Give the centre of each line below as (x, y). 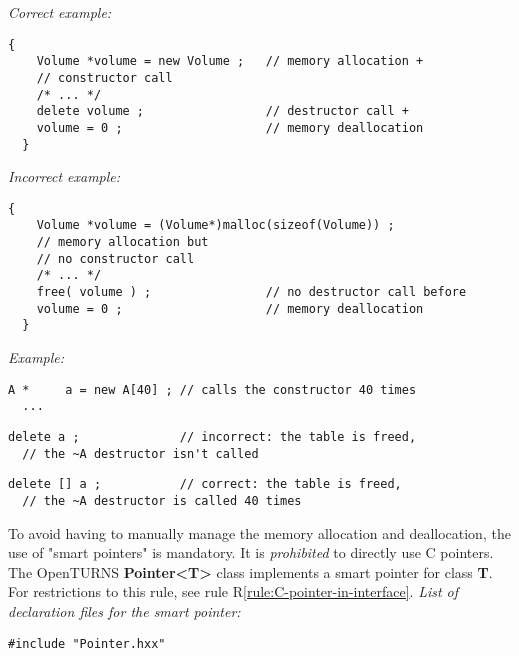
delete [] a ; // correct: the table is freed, (205, 484)
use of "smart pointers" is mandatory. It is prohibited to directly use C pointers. (251, 552)
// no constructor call (115, 258)
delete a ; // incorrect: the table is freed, (212, 436)
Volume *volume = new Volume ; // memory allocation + (230, 61)
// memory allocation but (122, 242)
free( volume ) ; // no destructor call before (251, 292)
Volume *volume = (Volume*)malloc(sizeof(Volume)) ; (215, 225)
